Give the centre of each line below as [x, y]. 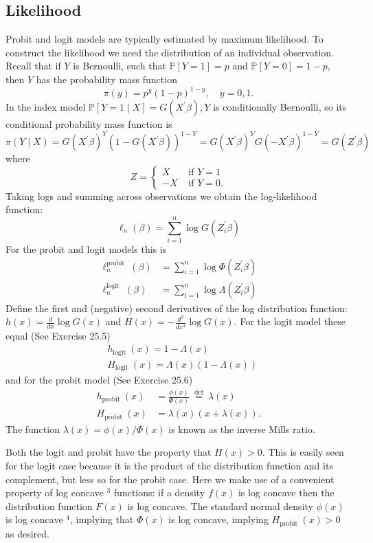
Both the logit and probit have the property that [109, 452]
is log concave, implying [218, 519]
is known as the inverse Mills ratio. [242, 429]
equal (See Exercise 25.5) [58, 335]
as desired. [27, 533]
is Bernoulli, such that [120, 66]
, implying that [102, 519]
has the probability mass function [106, 79]
